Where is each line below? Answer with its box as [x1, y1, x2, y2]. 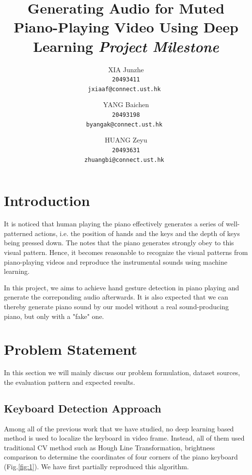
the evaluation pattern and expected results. [4, 377, 135, 387]
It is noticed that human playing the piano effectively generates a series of [4, 219, 224, 229]
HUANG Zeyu [105, 135, 147, 145]
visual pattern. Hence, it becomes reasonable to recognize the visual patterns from [4, 247, 248, 257]
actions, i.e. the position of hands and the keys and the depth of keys [34, 228, 240, 238]
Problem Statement [4, 339, 137, 359]
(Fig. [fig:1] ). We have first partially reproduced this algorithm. [4, 461, 189, 471]
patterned [4, 228, 33, 238]
